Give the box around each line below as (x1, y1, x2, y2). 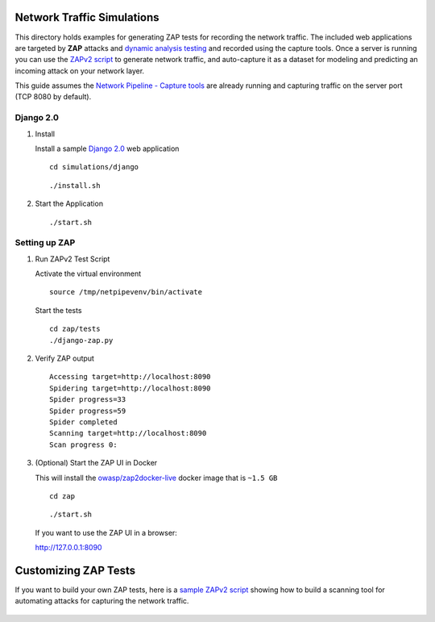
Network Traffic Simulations (14, 10, 160, 24)
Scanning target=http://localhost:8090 (49, 428, 207, 438)
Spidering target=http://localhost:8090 (49, 383, 211, 393)
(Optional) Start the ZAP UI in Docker (35, 458, 158, 468)
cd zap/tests (49, 324, 101, 334)
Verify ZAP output (35, 353, 94, 363)
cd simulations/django (49, 162, 139, 172)
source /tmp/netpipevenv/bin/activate (49, 287, 203, 297)
